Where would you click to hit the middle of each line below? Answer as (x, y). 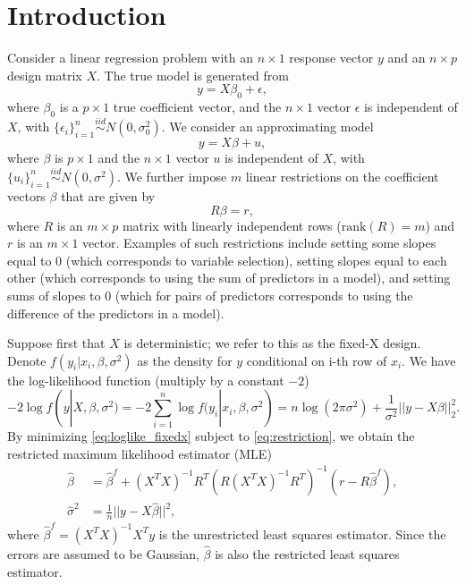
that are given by (108, 195)
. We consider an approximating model (267, 127)
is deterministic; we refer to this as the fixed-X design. (272, 343)
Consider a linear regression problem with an (130, 58)
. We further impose (172, 176)
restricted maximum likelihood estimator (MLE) (140, 453)
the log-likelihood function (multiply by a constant (146, 380)
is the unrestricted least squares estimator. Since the (302, 533)
